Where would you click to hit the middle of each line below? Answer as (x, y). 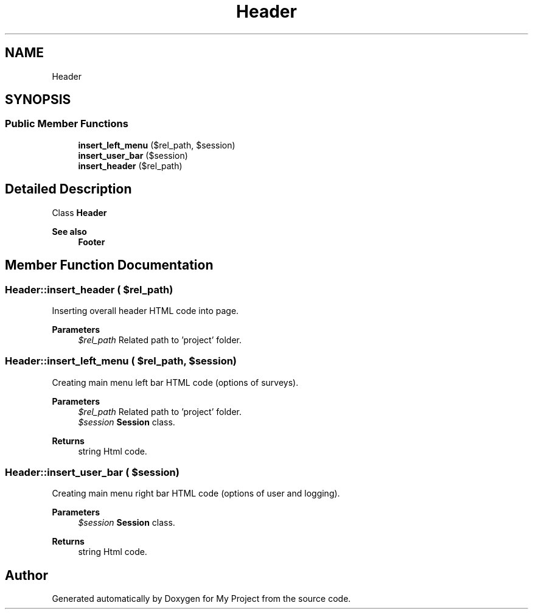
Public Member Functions (67, 124)
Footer (92, 242)
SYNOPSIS (38, 100)
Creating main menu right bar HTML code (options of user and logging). (196, 494)
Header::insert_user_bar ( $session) (92, 472)
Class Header (79, 212)
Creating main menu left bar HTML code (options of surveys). (175, 382)
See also (69, 231)
